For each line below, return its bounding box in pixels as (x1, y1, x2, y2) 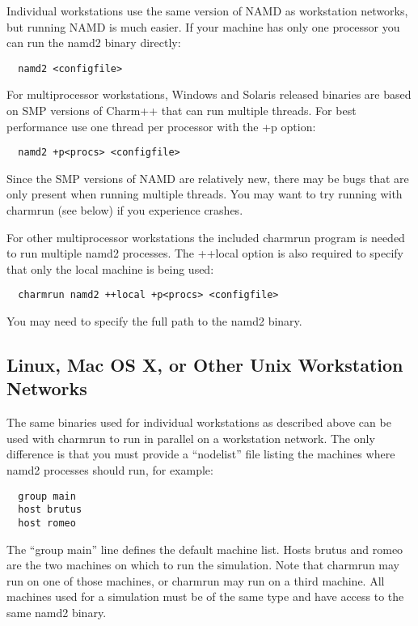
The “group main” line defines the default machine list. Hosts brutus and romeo (6, 540, 403, 557)
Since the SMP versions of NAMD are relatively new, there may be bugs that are (6, 169, 409, 186)
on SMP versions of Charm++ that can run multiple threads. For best (6, 102, 357, 119)
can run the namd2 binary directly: (6, 34, 181, 51)
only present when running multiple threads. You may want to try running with (6, 185, 403, 202)
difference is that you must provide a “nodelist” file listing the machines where (6, 445, 395, 462)
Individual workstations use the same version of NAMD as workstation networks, (6, 2, 408, 19)
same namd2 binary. (6, 604, 107, 620)
